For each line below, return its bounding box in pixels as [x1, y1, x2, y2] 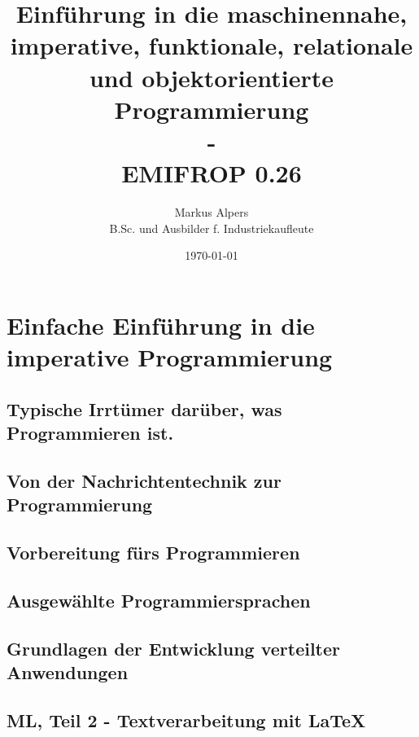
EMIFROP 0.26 [121, 156, 302, 190]
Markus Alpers [174, 204, 249, 221]
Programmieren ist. [7, 420, 174, 445]
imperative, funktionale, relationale [10, 29, 413, 62]
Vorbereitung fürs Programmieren [7, 539, 300, 564]
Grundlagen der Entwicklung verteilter [7, 635, 341, 660]
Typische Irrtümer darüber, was [7, 396, 282, 421]
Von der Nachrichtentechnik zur [7, 467, 282, 493]
